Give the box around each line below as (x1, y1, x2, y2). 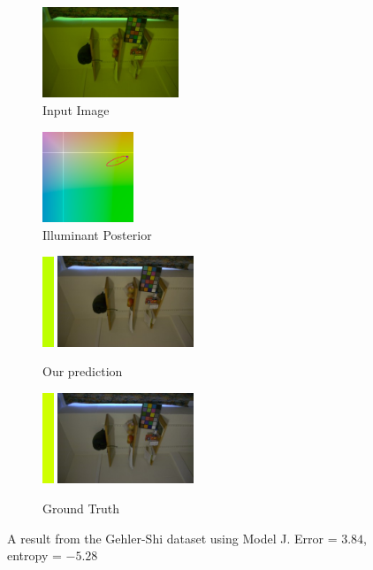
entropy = (7, 546, 62, 565)
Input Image (42, 100, 110, 119)
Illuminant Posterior (42, 225, 152, 243)
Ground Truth (42, 499, 119, 518)
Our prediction (42, 362, 123, 381)
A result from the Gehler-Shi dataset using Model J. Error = (7, 528, 338, 547)
